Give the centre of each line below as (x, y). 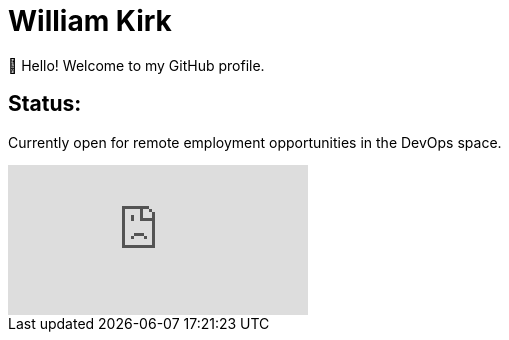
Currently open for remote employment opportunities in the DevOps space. (255, 142)
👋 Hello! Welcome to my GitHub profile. (136, 65)
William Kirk (90, 21)
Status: (45, 104)
